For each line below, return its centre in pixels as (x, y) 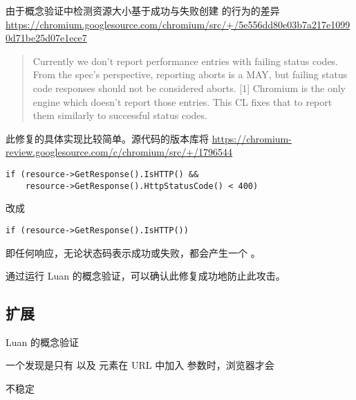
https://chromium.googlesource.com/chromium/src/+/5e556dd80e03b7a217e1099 (178, 24)
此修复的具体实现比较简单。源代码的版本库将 (107, 138)
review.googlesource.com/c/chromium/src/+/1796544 (119, 152)
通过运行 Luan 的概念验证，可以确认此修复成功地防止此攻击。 (146, 276)
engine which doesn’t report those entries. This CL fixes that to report (182, 101)
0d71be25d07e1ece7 (46, 38)
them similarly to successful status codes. (120, 115)
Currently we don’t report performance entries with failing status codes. (186, 61)
